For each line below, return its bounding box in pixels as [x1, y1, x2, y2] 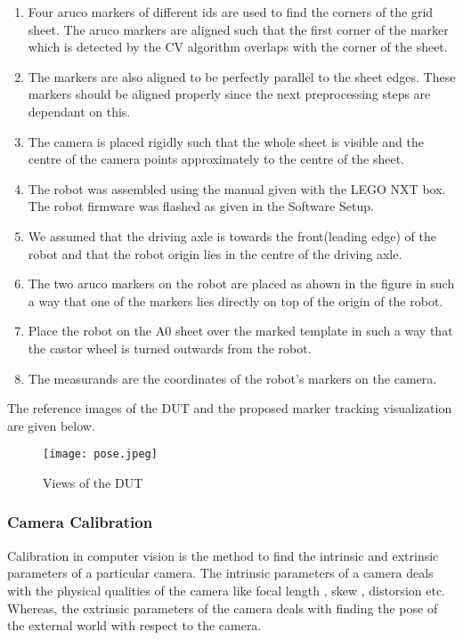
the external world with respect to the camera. [7, 616, 262, 635]
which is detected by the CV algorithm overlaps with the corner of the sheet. [28, 37, 448, 56]
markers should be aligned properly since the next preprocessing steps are [28, 85, 431, 103]
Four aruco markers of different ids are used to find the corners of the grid [28, 3, 434, 20]
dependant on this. [28, 101, 131, 120]
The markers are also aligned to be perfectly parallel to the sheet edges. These [28, 67, 456, 85]
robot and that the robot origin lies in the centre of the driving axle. [28, 244, 402, 263]
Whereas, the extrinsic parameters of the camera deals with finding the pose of [7, 598, 438, 617]
